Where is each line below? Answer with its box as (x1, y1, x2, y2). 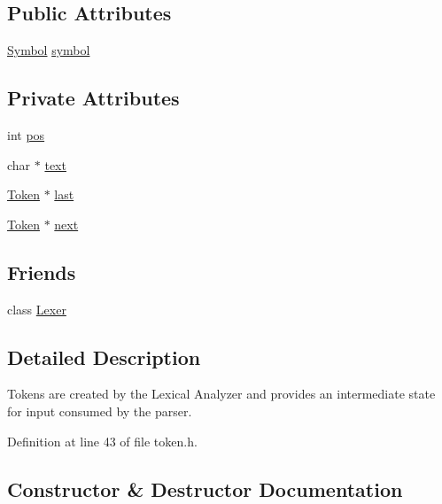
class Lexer (7, 299, 66, 318)
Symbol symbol (7, 41, 90, 59)
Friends (7, 258, 76, 285)
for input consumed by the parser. (7, 401, 192, 420)
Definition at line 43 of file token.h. (7, 431, 198, 450)
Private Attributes (7, 84, 180, 112)
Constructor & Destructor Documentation (7, 475, 403, 502)
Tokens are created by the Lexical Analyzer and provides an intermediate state (7, 384, 436, 403)
